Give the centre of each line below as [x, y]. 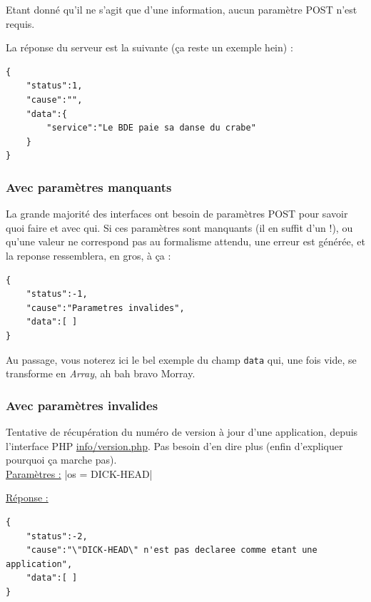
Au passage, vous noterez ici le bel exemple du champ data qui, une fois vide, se [181, 359]
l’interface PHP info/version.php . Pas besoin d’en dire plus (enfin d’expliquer [174, 445]
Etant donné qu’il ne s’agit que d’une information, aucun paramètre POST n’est [182, 9]
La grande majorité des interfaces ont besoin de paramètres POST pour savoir [177, 214]
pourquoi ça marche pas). [61, 460]
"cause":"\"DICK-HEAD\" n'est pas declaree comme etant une [172, 550]
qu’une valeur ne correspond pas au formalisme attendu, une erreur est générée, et [185, 241]
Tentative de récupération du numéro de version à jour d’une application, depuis [182, 431]
